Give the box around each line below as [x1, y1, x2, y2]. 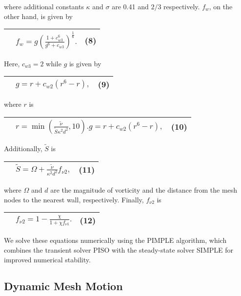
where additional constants [4, 1, 84, 11]
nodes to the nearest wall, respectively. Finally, [4, 194, 144, 204]
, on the [209, 1, 233, 11]
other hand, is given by [4, 11, 73, 21]
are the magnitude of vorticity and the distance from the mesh [50, 185, 238, 195]
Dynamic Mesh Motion [4, 278, 123, 293]
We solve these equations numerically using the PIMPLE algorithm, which [4, 235, 227, 245]
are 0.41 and [112, 1, 149, 11]
